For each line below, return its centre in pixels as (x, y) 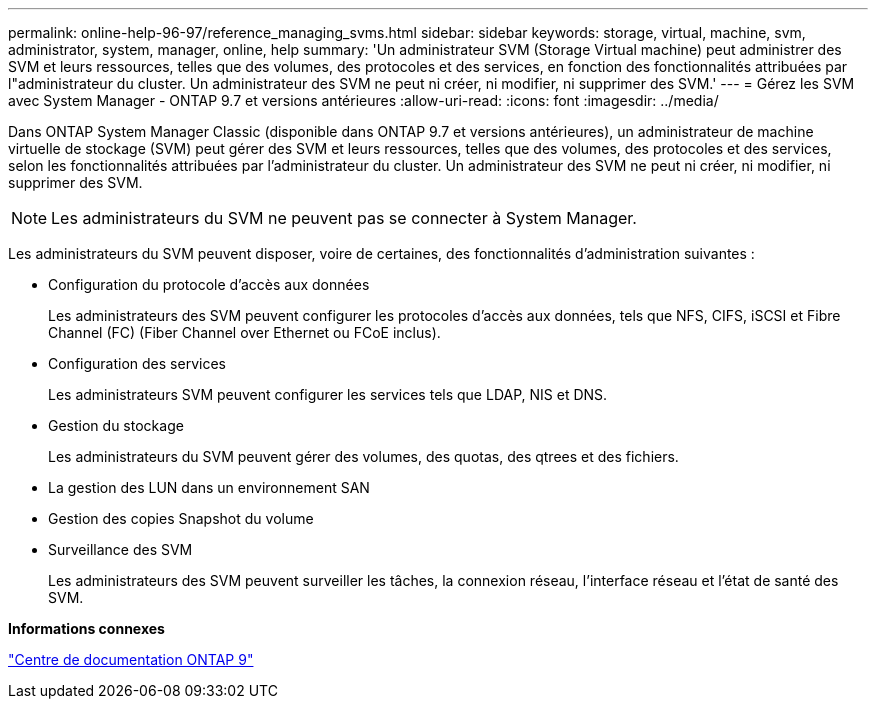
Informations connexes (86, 628)
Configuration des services (137, 363)
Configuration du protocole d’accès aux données (209, 284)
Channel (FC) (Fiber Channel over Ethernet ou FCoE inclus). (244, 332)
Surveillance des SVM (120, 549)
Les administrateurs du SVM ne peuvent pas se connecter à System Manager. (344, 218)
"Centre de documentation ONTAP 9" (131, 659)
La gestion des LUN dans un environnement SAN (209, 487)
